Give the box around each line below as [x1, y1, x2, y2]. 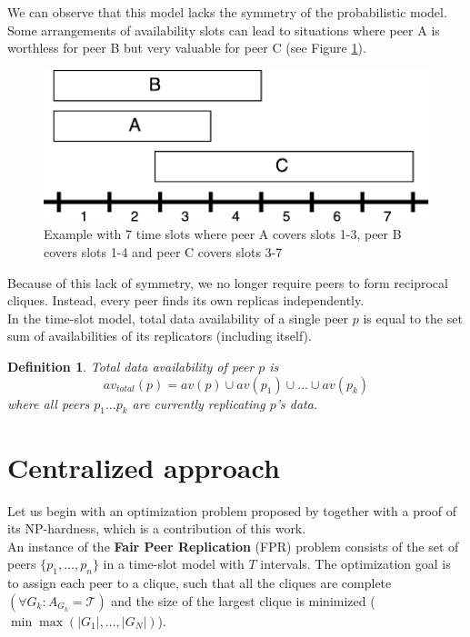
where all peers [7, 393, 90, 413]
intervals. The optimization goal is [260, 554, 451, 573]
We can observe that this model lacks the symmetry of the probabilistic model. [7, 3, 447, 21]
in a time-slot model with [103, 554, 245, 573]
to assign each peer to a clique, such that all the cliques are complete [7, 573, 392, 592]
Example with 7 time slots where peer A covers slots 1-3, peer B [44, 224, 402, 244]
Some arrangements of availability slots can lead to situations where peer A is [7, 20, 440, 39]
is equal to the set [363, 308, 463, 327]
